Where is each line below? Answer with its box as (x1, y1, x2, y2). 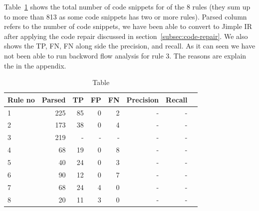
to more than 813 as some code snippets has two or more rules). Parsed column (4, 11, 247, 21)
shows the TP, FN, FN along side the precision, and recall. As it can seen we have (4, 40, 256, 51)
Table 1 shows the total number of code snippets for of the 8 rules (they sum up (4, 1, 251, 11)
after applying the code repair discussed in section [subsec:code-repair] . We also (4, 30, 248, 41)
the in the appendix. (4, 60, 66, 70)
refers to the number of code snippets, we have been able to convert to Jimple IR (4, 21, 252, 31)
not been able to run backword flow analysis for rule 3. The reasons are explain (4, 50, 247, 60)
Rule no (7, 94, 35, 104)
